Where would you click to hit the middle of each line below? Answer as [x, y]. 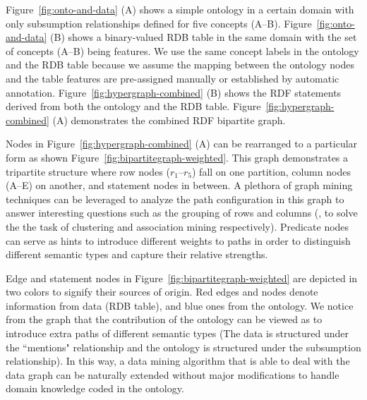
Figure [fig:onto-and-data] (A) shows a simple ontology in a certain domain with [180, 9]
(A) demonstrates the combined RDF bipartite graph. [169, 120]
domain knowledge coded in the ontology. [95, 388]
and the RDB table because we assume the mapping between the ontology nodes [180, 65]
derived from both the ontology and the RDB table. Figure [133, 106]
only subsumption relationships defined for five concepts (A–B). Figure [159, 23]
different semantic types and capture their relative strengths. [137, 254]
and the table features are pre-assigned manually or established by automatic [173, 78]
